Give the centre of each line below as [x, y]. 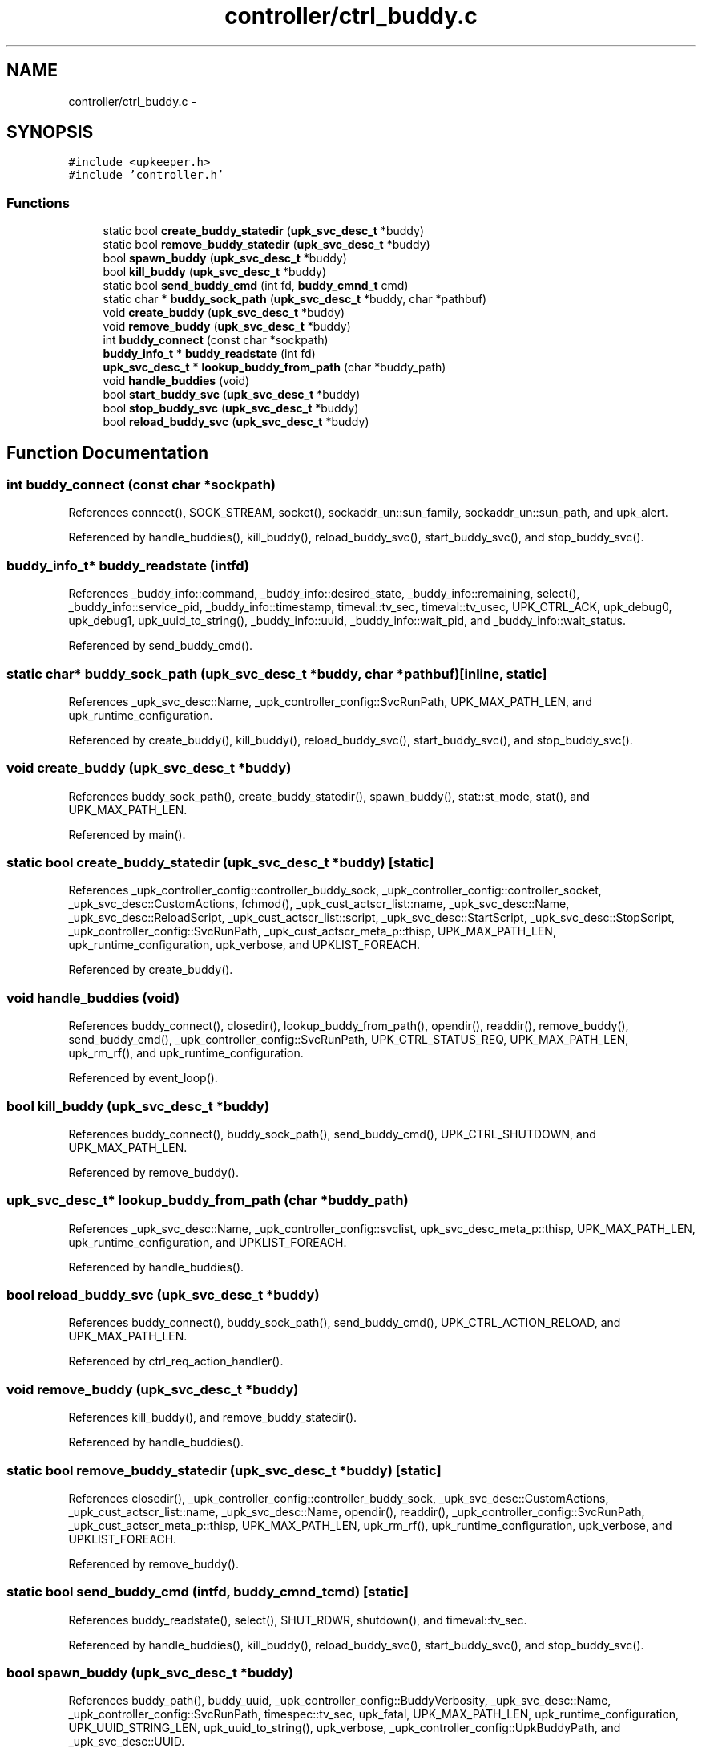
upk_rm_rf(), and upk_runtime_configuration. [186, 1053]
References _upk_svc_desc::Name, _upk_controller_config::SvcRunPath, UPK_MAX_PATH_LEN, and [330, 701]
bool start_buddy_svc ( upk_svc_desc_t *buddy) [232, 395]
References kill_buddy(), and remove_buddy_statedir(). [213, 1417]
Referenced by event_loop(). [143, 1078]
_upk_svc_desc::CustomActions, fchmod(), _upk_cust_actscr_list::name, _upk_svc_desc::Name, [319, 904]
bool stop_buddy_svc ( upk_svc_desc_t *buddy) [231, 408]
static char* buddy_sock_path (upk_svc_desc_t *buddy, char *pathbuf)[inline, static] [277, 673]
